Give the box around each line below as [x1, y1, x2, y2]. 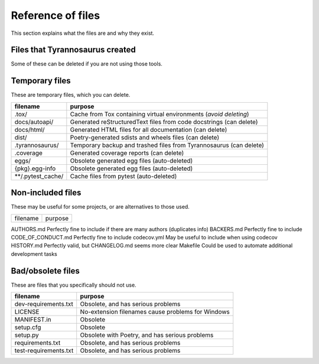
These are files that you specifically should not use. [11, 281, 136, 288]
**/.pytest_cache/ [14, 172, 64, 180]
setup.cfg [14, 323, 41, 331]
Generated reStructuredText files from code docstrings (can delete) [70, 118, 258, 126]
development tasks [11, 250, 57, 257]
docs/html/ [14, 125, 45, 134]
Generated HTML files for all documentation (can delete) [70, 125, 227, 134]
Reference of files [11, 9, 100, 22]
